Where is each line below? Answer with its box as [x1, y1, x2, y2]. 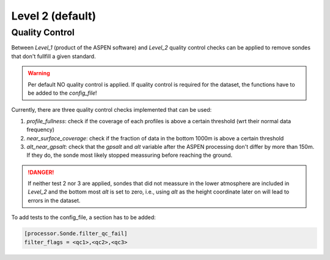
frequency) [26, 126, 55, 134]
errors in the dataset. [28, 197, 81, 204]
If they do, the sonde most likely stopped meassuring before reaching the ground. [26, 151, 233, 159]
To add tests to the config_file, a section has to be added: [11, 214, 156, 221]
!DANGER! [28, 168, 54, 176]
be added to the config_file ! [28, 89, 97, 96]
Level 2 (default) [11, 9, 97, 23]
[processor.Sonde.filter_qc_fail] [24, 230, 128, 237]
